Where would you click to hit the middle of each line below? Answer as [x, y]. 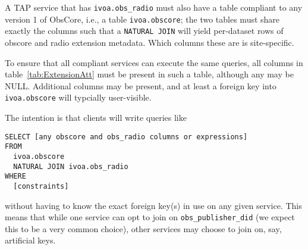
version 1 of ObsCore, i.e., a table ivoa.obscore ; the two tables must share [142, 19]
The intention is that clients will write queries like [96, 117]
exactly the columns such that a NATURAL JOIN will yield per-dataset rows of [144, 31]
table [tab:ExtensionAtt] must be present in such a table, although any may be [149, 74]
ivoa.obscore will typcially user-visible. [78, 97]
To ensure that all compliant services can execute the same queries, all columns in [154, 62]
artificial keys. [30, 240]
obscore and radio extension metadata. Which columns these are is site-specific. [150, 42]
